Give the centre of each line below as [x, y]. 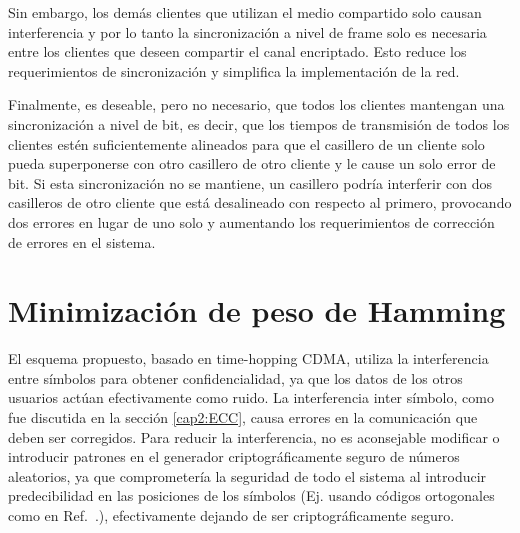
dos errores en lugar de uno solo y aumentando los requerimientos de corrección [251, 221]
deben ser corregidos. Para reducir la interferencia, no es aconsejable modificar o [254, 436]
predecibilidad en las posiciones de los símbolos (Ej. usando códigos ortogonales [251, 495]
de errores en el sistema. [82, 241]
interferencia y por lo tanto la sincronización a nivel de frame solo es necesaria [247, 31]
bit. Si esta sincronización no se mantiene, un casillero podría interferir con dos [250, 182]
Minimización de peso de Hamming [257, 310]
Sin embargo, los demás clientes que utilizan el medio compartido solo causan [245, 12]
